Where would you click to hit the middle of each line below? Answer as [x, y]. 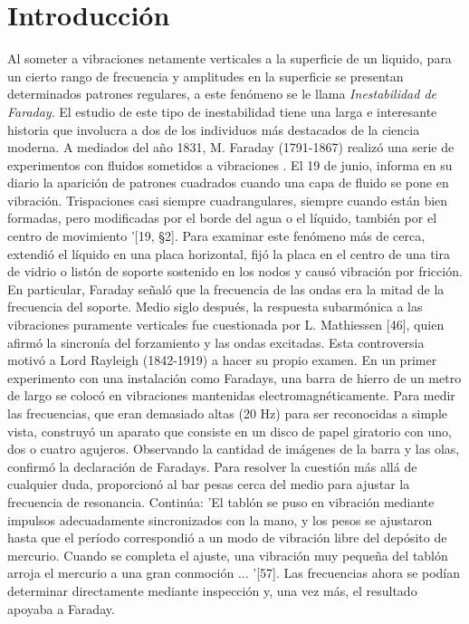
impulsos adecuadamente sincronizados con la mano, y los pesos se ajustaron [220, 519]
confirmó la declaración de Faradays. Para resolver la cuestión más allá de [212, 466]
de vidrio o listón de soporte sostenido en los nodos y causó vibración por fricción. [235, 271]
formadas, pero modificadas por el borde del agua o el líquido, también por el [222, 218]
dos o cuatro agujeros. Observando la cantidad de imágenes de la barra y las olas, [234, 449]
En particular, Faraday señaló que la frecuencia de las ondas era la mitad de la [226, 288]
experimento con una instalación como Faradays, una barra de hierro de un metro [234, 377]
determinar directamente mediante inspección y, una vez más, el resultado [212, 590]
